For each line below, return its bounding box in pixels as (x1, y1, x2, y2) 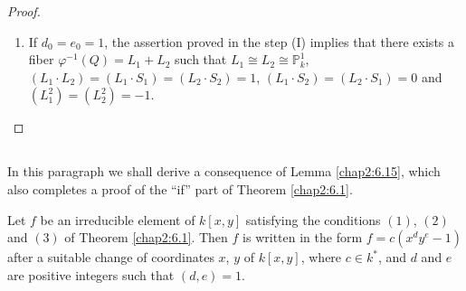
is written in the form (243, 228, 363, 247)
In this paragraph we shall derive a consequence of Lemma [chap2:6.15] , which (7, 162, 441, 181)
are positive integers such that (7, 265, 175, 284)
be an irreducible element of (40, 210, 195, 229)
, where (300, 248, 342, 267)
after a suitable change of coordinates (7, 248, 214, 267)
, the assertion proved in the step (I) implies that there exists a (104, 32, 455, 51)
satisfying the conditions (245, 210, 381, 229)
